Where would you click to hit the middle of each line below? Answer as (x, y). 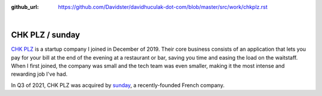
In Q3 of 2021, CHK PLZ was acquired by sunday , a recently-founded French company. (118, 85)
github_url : (25, 7)
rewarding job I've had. (39, 74)
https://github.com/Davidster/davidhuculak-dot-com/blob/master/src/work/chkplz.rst (163, 7)
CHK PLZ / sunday (46, 35)
